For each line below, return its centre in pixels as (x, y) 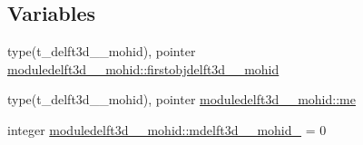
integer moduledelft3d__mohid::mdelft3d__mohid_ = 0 (167, 129)
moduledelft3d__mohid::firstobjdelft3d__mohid (143, 68)
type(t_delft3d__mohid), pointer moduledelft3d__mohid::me (181, 99)
